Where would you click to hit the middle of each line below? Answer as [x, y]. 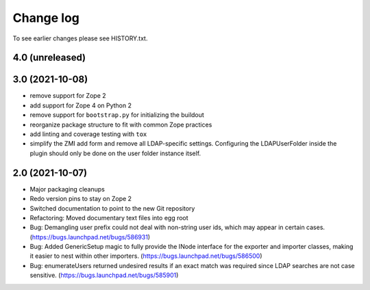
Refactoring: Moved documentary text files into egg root [109, 217]
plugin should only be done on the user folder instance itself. [115, 153]
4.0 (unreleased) [49, 58]
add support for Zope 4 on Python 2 [81, 105]
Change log [46, 18]
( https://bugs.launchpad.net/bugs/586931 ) [90, 237]
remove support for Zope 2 [68, 96]
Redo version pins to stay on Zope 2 [81, 199]
